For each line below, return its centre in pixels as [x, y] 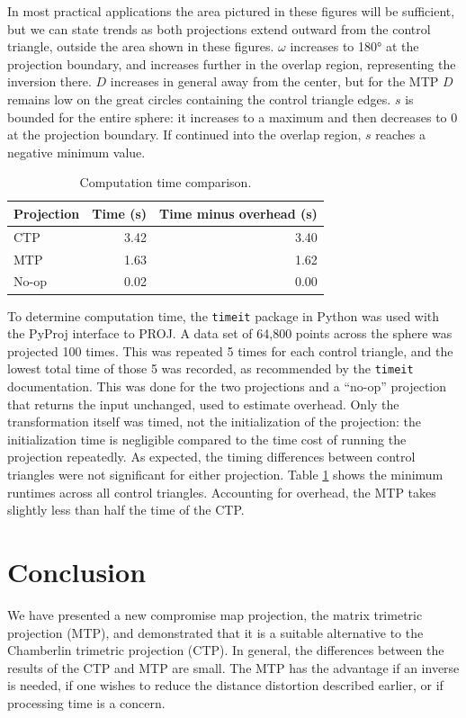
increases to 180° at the [354, 46]
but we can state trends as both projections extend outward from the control [219, 28]
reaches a [400, 135]
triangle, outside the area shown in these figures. [141, 46]
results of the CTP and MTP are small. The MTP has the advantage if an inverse [233, 667]
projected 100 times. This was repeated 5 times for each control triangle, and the [230, 350]
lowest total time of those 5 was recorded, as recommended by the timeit [211, 368]
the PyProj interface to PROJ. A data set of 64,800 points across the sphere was [230, 333]
